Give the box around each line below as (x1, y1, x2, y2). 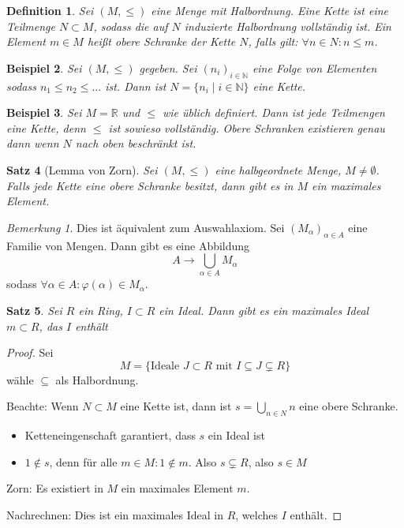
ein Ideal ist (208, 427, 265, 444)
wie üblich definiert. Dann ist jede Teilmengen (162, 104, 385, 121)
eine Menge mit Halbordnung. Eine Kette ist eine (151, 2, 389, 18)
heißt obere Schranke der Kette (87, 33, 236, 50)
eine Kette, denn (6, 119, 86, 136)
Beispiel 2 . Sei (6, 59, 82, 76)
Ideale (151, 360, 180, 372)
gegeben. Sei (139, 59, 197, 76)
